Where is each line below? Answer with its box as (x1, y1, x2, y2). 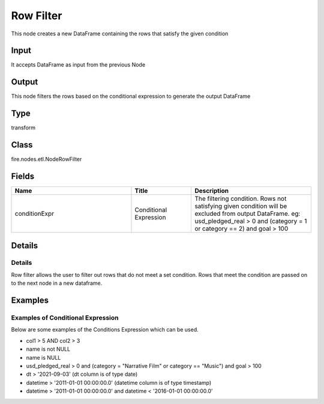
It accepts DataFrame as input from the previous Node (11, 61, 146, 68)
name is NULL (26, 354, 61, 361)
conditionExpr (14, 210, 54, 218)
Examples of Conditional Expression (11, 313, 119, 322)
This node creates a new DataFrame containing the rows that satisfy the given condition (11, 30, 229, 37)
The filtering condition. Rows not (194, 195, 287, 203)
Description (194, 186, 229, 195)
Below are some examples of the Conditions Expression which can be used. (11, 326, 199, 333)
